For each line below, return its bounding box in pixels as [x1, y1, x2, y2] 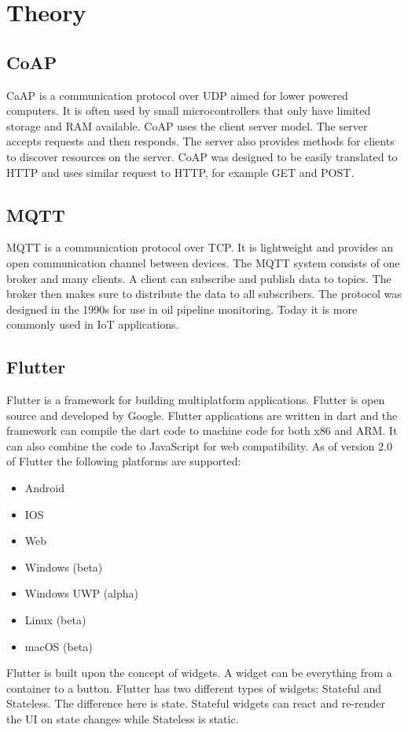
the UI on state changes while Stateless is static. [6, 711, 239, 727]
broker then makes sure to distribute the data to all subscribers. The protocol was [6, 285, 402, 302]
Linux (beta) [24, 612, 86, 628]
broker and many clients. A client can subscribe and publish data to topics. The [6, 270, 391, 286]
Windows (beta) [24, 558, 103, 575]
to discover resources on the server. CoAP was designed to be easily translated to [6, 148, 398, 164]
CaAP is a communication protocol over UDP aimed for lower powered [6, 86, 348, 103]
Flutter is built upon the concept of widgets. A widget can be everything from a [6, 664, 392, 681]
